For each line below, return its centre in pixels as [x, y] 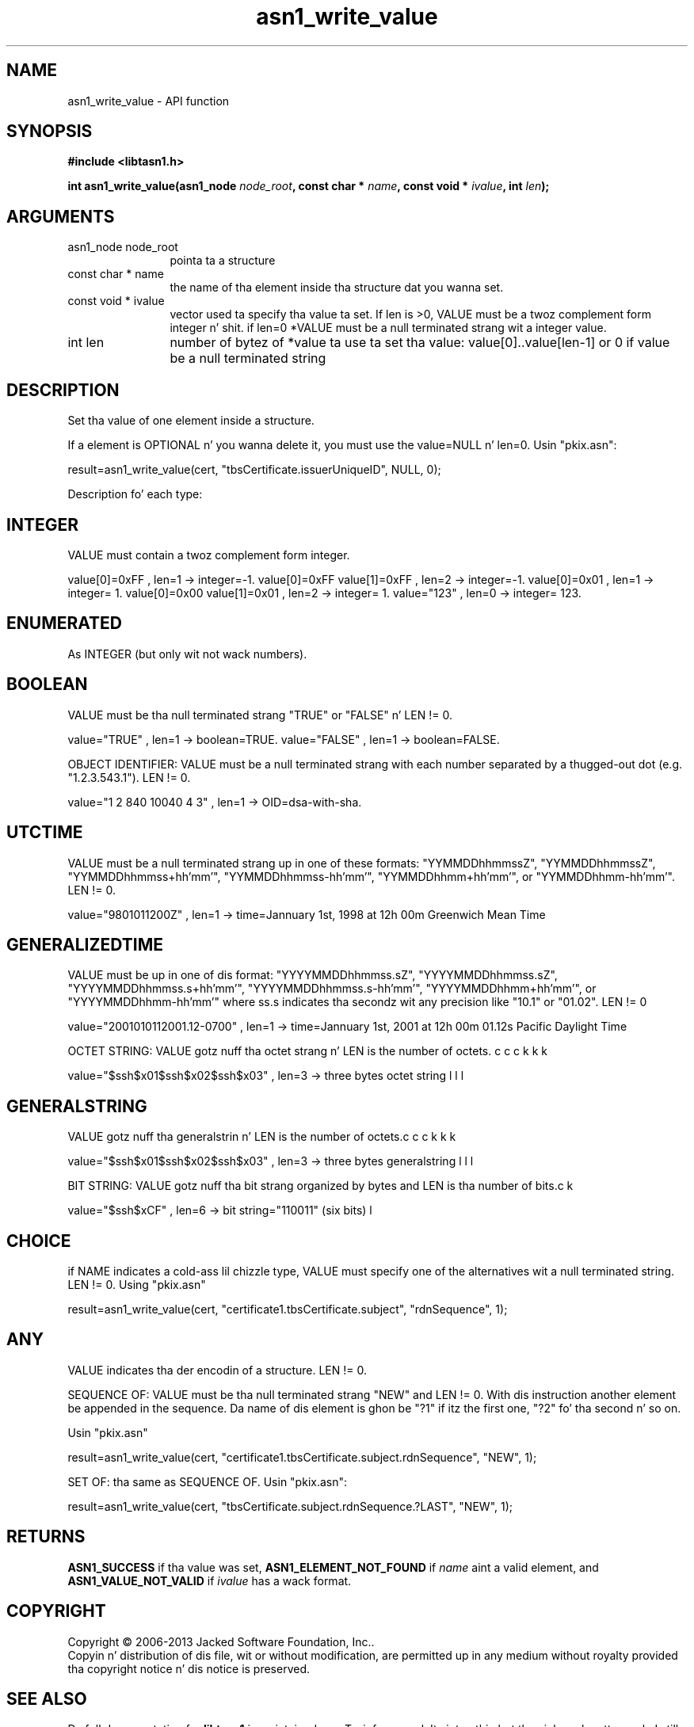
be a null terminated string [248, 358]
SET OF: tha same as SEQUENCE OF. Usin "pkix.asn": [208, 1481]
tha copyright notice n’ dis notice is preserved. [189, 1668]
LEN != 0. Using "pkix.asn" [137, 1285]
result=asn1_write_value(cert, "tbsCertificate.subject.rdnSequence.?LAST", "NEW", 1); [290, 1506]
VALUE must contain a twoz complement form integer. [209, 555]
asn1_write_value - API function [149, 101]
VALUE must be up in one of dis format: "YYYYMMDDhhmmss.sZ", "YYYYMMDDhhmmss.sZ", [313, 975]
